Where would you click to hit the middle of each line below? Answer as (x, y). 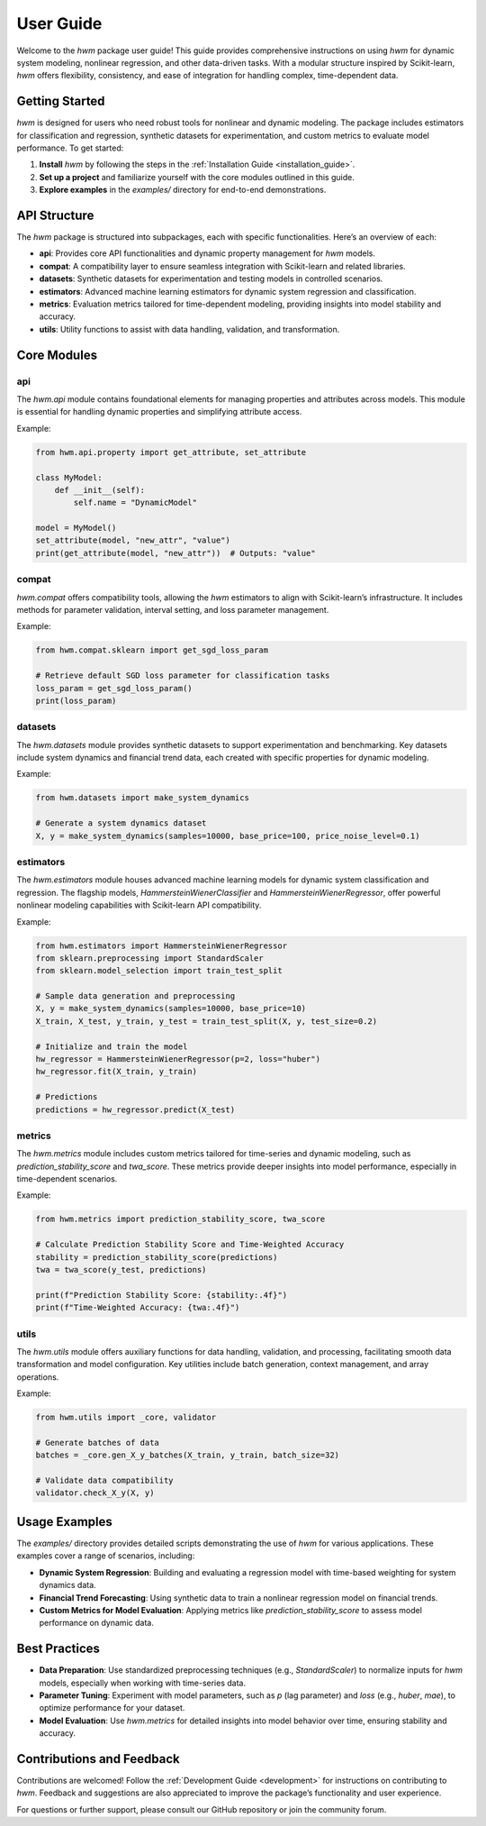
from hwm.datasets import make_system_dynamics (142, 798)
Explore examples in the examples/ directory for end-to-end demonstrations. (183, 190)
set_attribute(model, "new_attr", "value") (133, 540)
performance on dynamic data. (97, 1623)
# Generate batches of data (97, 1443)
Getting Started (61, 101)
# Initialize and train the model (112, 1046)
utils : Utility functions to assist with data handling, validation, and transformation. (189, 329)
